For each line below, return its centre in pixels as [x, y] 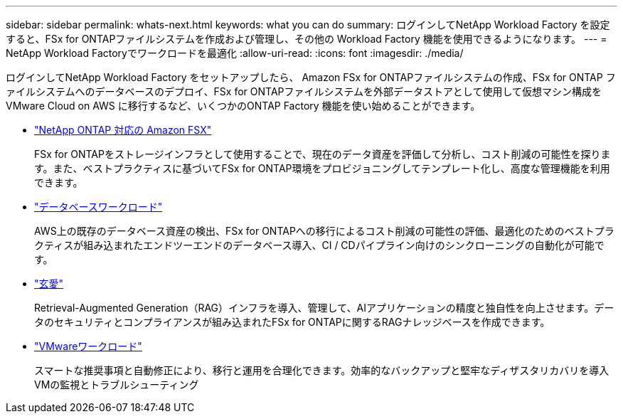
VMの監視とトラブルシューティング [117, 384]
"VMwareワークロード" [88, 346]
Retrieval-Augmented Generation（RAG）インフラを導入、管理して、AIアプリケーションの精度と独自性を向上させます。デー [324, 308]
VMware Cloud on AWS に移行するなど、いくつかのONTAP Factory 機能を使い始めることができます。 [243, 106]
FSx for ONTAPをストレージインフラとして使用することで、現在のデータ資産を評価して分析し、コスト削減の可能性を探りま [323, 154]
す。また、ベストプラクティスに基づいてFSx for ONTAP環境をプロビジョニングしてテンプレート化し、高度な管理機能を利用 [322, 168]
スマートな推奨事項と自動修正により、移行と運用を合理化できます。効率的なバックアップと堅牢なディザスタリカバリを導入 [322, 370]
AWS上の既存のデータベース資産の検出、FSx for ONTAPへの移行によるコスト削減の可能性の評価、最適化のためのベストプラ [324, 231]
